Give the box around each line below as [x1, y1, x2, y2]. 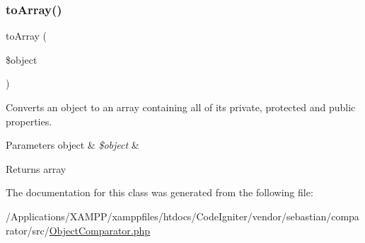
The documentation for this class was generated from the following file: [6, 185, 313, 200]
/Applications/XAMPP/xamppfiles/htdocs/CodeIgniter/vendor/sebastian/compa [6, 208, 359, 223]
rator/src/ [6, 222, 50, 237]
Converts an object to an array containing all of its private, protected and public [6, 100, 356, 114]
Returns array [6, 161, 66, 176]
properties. [6, 113, 52, 128]
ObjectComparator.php [49, 222, 151, 237]
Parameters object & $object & [6, 137, 139, 152]
